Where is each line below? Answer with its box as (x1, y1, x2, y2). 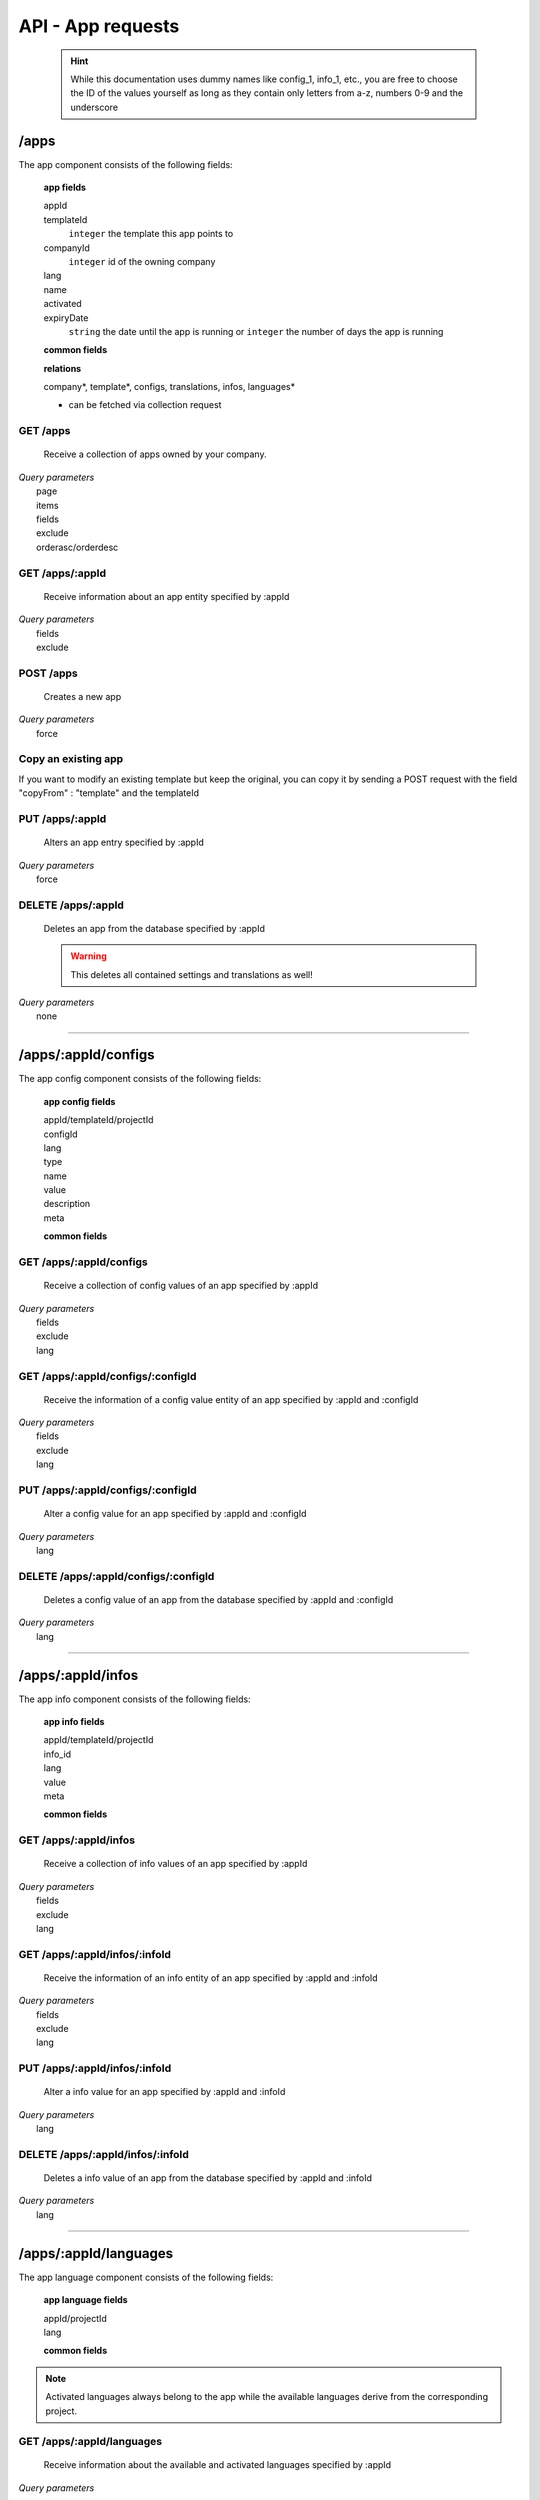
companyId (43, 241, 90, 254)
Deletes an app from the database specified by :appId (43, 922, 265, 934)
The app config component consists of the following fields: (18, 1073, 262, 1085)
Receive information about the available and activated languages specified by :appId (43, 2459, 392, 2471)
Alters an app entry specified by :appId (43, 836, 205, 849)
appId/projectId (43, 2312, 107, 2324)
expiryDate (43, 311, 89, 324)
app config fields (43, 1095, 116, 1107)
